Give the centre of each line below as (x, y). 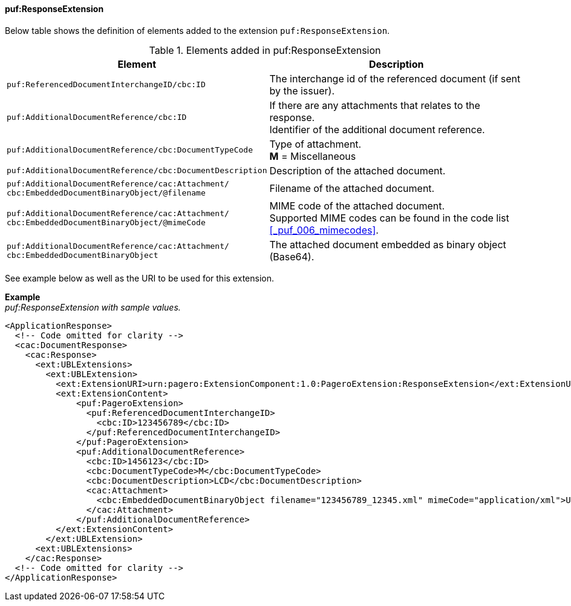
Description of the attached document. (357, 170)
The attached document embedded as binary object (388, 244)
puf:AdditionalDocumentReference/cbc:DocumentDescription (137, 171)
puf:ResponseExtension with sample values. (93, 307)
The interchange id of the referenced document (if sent (395, 78)
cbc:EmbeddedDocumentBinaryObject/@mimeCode (106, 222)
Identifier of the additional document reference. (377, 129)
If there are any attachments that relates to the (375, 105)
